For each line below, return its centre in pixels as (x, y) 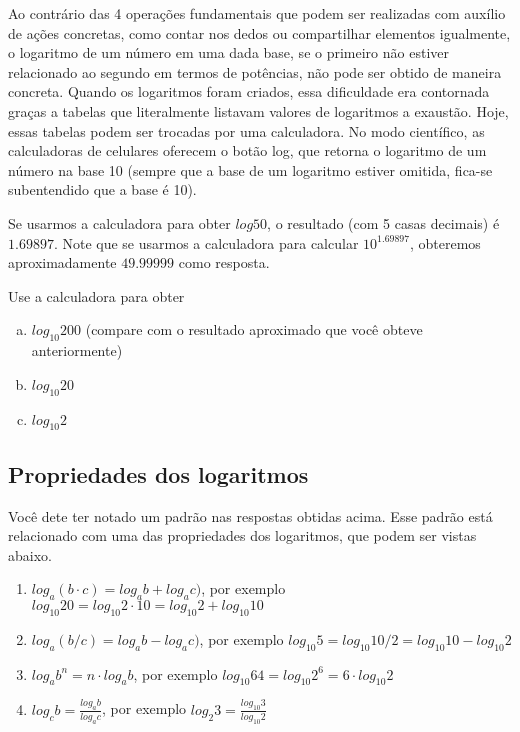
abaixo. (30, 554)
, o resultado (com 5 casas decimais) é (383, 222)
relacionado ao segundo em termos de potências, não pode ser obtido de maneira (255, 71)
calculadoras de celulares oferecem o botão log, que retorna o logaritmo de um (247, 150)
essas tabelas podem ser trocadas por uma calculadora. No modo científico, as (246, 130)
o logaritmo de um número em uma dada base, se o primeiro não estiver (228, 52)
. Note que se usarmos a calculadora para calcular (206, 242)
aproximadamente (62, 262)
